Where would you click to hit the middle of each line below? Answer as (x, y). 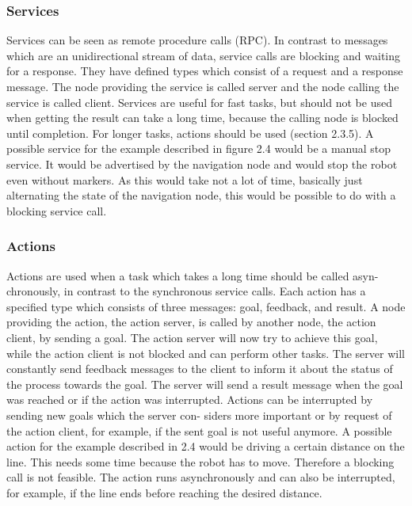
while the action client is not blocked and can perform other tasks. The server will (206, 353)
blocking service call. (57, 210)
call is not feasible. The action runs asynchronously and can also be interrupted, (201, 477)
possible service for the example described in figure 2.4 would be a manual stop (199, 148)
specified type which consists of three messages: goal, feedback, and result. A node (206, 306)
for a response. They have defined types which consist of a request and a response (205, 71)
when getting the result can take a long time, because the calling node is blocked (202, 118)
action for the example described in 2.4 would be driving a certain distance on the (206, 446)
